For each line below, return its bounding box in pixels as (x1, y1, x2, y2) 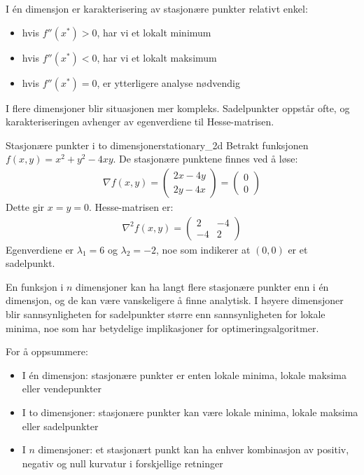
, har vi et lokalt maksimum (97, 50, 217, 64)
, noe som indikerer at (156, 242, 251, 256)
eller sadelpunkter (22, 418, 99, 433)
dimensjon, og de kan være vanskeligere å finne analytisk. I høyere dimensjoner (6, 293, 344, 308)
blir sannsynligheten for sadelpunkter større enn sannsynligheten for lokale (6, 307, 325, 321)
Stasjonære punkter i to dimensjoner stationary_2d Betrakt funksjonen (6, 137, 309, 152)
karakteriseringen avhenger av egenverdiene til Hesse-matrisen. (6, 114, 274, 129)
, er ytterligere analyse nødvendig (97, 75, 240, 90)
